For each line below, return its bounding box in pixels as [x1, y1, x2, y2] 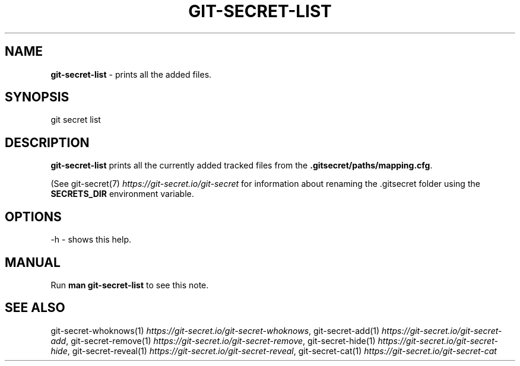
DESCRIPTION [5, 135, 90, 150]
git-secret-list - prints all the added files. [50, 69, 212, 79]
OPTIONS [5, 209, 62, 224]
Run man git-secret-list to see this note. [50, 279, 209, 290]
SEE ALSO [5, 300, 65, 316]
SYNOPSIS [5, 90, 69, 105]
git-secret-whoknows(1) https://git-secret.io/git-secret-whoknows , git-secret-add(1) [50, 325, 380, 336]
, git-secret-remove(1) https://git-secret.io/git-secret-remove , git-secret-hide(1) [66, 335, 376, 346]
